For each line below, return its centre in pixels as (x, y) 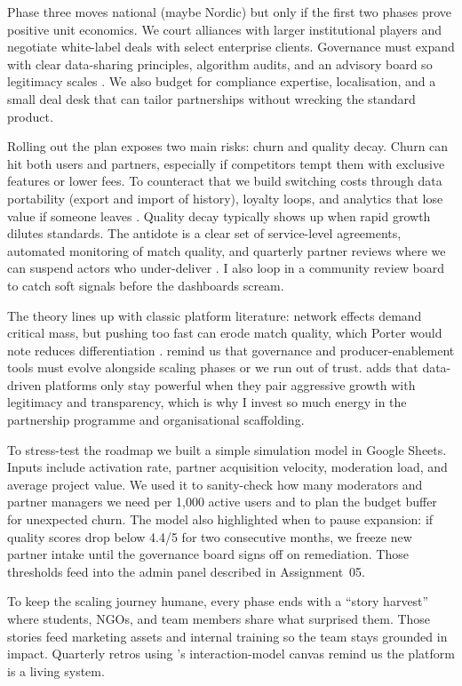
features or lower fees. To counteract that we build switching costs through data (225, 181)
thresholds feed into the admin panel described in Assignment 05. (186, 571)
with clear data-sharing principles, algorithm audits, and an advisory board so (220, 64)
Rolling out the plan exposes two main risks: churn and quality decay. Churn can (228, 146)
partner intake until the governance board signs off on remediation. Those (208, 554)
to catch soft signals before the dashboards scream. (146, 285)
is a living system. (56, 670)
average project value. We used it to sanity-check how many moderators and (215, 484)
